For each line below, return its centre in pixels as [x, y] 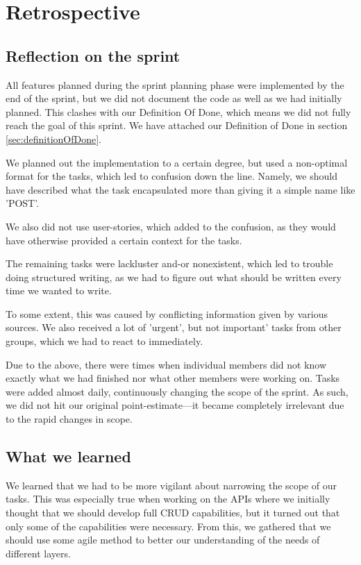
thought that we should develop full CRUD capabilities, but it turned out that [173, 513]
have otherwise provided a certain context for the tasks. [124, 240]
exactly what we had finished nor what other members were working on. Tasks [173, 378]
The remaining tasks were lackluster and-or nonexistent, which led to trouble [169, 263]
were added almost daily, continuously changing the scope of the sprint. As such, [177, 391]
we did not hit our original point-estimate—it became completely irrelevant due [175, 405]
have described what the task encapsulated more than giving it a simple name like [180, 189]
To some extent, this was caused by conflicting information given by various [167, 313]
